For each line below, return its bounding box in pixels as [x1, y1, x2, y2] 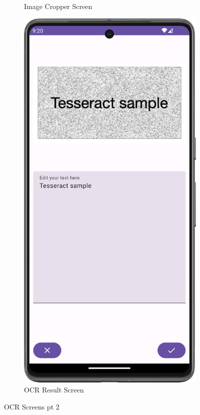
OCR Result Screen [24, 384, 84, 394]
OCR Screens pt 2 [4, 401, 59, 411]
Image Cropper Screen [24, 1, 92, 11]
